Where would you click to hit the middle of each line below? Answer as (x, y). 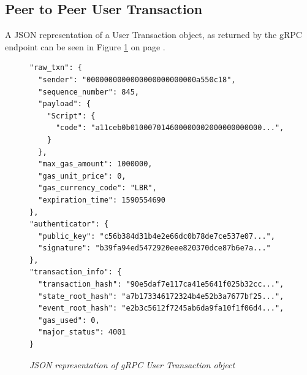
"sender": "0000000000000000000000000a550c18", (137, 79)
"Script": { (71, 116)
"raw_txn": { (56, 68)
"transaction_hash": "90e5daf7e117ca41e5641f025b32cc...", (161, 284)
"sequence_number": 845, (89, 92)
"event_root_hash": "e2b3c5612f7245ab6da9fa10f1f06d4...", (161, 308)
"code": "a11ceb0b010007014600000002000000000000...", (170, 128)
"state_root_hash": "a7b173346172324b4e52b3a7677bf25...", (161, 296)
